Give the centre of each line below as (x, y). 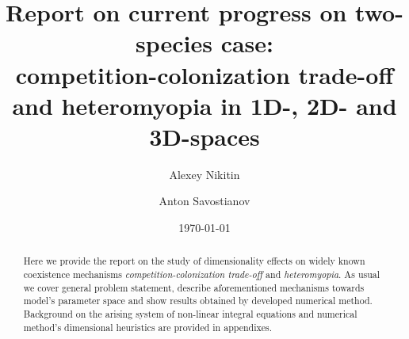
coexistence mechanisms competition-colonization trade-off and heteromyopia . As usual (202, 274)
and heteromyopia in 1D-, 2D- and (204, 105)
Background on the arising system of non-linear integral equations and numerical (190, 314)
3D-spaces (204, 136)
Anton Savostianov (204, 201)
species (174, 43)
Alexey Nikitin (204, 174)
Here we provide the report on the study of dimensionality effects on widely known (194, 261)
